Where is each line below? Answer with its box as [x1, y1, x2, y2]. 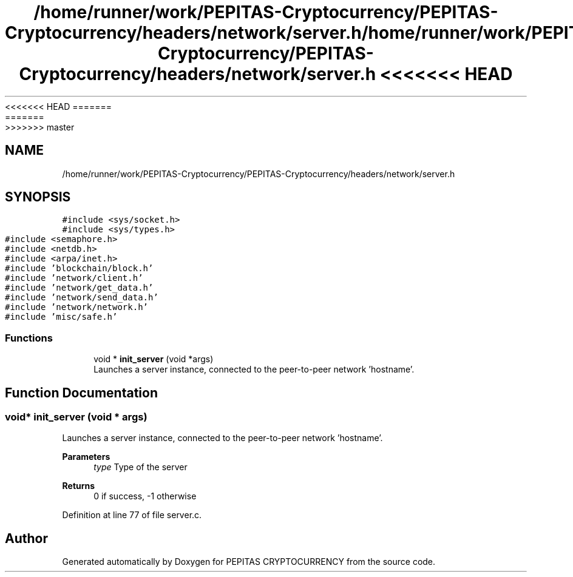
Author [5, 530, 48, 546]
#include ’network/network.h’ [5, 302, 149, 312]
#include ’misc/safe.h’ [5, 312, 118, 322]
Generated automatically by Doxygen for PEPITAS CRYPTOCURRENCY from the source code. [62, 556, 436, 567]
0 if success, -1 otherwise [93, 491, 197, 502]
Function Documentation [5, 385, 158, 400]
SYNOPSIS [5, 189, 71, 205]
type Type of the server [93, 462, 188, 473]
